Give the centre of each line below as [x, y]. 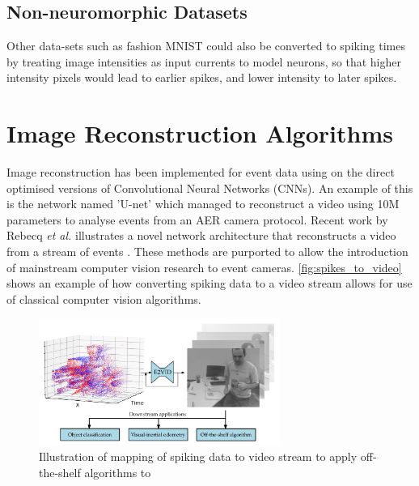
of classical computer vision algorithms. [104, 298]
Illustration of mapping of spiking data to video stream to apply [198, 456]
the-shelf [60, 472]
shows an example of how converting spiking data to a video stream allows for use [209, 283]
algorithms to [118, 472]
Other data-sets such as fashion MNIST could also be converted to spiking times [206, 46]
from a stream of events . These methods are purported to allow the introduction [207, 252]
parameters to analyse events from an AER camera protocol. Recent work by [197, 219]
